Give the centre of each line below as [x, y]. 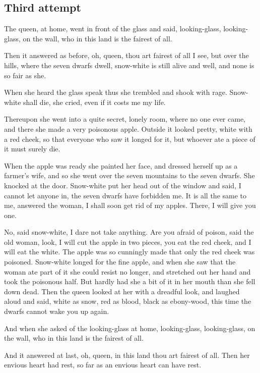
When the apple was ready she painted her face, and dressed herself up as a [121, 165]
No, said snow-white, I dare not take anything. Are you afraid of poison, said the [129, 232]
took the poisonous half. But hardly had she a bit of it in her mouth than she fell [130, 281]
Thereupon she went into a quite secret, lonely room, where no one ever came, [125, 119]
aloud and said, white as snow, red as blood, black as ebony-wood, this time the [128, 301]
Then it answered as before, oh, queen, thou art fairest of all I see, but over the [126, 55]
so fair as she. [25, 75]
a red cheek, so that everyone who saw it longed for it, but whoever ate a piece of [130, 139]
